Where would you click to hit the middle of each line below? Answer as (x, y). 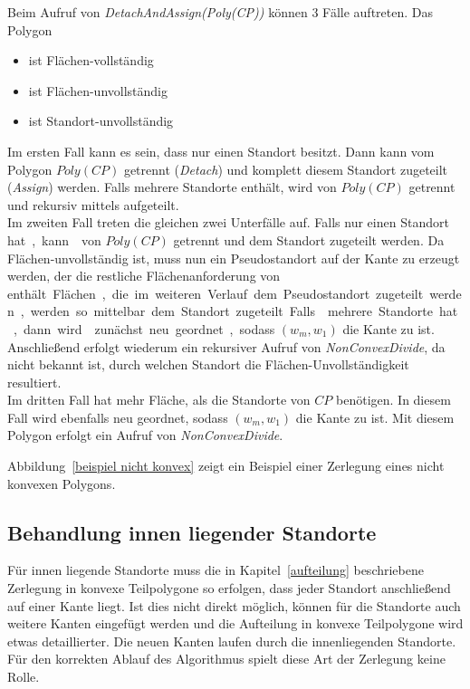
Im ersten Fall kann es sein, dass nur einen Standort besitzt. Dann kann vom (221, 151)
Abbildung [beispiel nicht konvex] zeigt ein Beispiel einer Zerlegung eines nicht (226, 466)
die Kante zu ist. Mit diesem (375, 417)
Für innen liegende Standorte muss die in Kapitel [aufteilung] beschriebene (216, 570)
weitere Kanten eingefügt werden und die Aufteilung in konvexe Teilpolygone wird (235, 623)
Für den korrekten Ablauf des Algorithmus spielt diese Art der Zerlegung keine (226, 659)
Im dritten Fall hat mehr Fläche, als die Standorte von (159, 400)
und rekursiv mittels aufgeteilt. (93, 204)
